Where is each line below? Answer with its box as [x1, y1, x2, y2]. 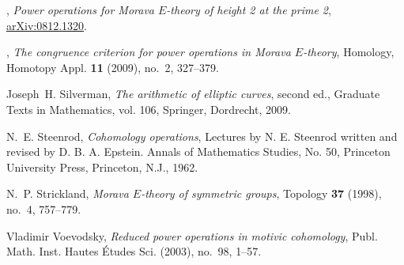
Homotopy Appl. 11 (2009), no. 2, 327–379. [6, 59, 219, 75]
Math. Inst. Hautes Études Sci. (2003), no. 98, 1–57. [6, 243, 262, 259]
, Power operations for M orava [6, 2, 154, 17]
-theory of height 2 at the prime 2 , [166, 2, 331, 17]
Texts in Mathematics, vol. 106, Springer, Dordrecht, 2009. [6, 100, 291, 117]
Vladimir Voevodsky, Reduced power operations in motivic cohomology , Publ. [6, 227, 378, 244]
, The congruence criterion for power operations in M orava [6, 44, 291, 60]
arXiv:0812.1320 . [6, 17, 87, 33]
